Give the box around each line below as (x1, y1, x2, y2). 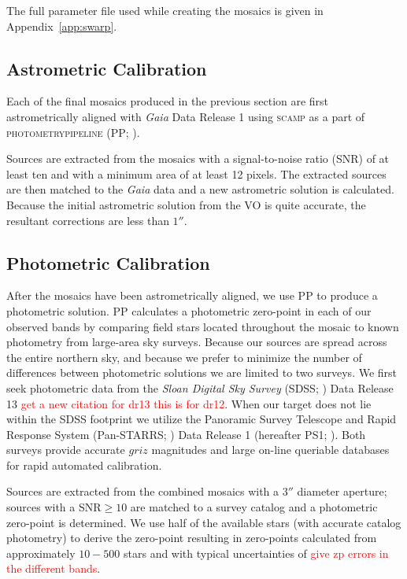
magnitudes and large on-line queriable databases (151, 441, 390, 458)
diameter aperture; (297, 483, 387, 500)
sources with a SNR (6, 499, 102, 515)
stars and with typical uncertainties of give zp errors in (124, 544, 389, 561)
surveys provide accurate (6, 441, 125, 458)
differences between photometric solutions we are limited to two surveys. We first (6, 364, 398, 381)
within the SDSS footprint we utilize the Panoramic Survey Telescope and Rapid (6, 411, 397, 427)
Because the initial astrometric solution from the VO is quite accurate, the (6, 196, 366, 212)
